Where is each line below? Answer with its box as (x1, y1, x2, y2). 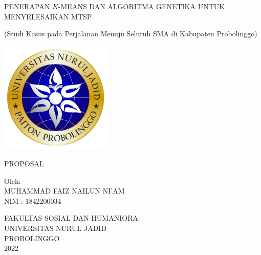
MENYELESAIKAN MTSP (4, 11, 92, 22)
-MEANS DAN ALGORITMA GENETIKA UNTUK (58, 1, 225, 11)
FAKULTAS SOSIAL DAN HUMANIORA (4, 213, 138, 223)
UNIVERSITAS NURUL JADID (4, 222, 107, 233)
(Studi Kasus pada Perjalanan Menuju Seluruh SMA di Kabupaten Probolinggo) (4, 28, 257, 39)
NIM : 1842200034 (4, 195, 61, 206)
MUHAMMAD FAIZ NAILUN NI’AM (4, 185, 125, 196)
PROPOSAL (4, 158, 44, 168)
